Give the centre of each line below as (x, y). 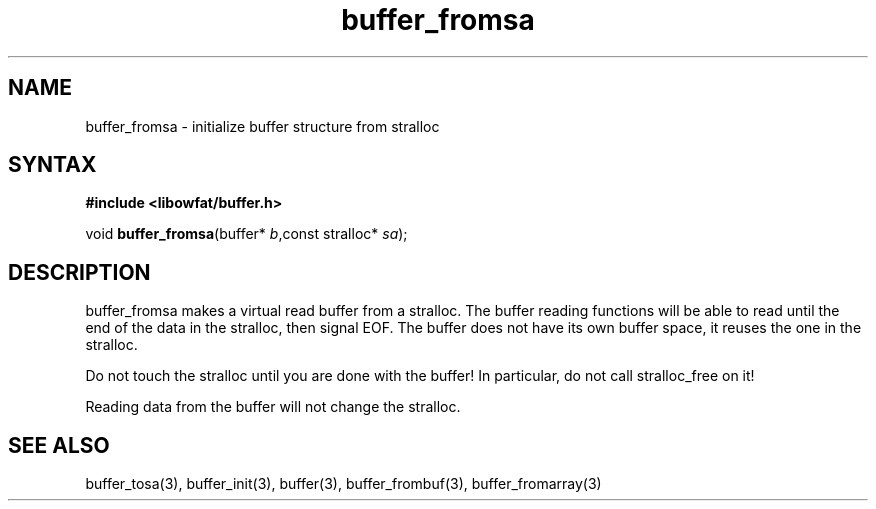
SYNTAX (52, 165)
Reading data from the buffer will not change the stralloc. (273, 407)
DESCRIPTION (79, 272)
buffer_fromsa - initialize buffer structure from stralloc (262, 126)
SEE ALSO (59, 445)
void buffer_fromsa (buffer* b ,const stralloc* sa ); (246, 234)
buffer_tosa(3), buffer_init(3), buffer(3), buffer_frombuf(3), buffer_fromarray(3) (343, 484)
